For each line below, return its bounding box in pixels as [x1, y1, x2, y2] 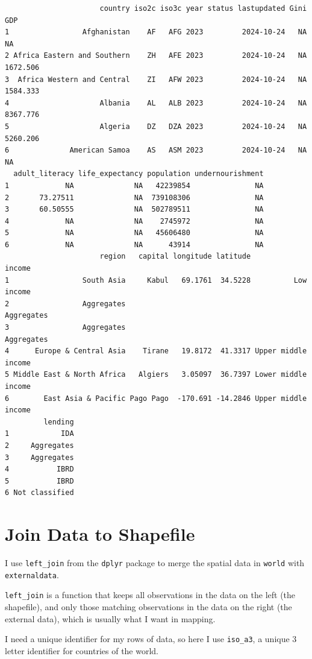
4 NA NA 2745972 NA [5, 216, 264, 225]
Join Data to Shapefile [5, 522, 195, 546]
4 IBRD [5, 465, 74, 474]
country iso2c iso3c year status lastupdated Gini [99, 4, 307, 13]
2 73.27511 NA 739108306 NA [5, 193, 264, 202]
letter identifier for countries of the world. [5, 644, 159, 657]
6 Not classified [5, 488, 74, 497]
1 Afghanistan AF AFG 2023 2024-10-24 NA [5, 28, 307, 37]
